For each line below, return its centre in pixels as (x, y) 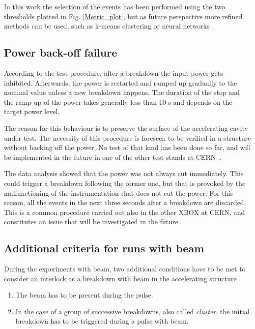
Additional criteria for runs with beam (104, 248)
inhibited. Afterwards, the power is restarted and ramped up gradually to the (121, 82)
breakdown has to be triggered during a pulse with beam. (102, 321)
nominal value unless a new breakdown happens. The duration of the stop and (122, 92)
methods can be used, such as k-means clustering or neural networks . (109, 26)
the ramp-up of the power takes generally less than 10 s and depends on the (118, 102)
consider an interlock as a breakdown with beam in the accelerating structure (120, 278)
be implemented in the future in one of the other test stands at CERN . (113, 157)
